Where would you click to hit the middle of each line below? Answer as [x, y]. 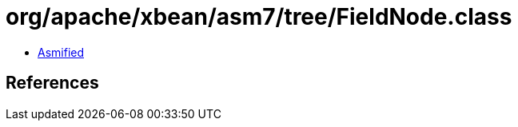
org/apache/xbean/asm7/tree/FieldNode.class [259, 17]
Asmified [61, 52]
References [52, 83]
